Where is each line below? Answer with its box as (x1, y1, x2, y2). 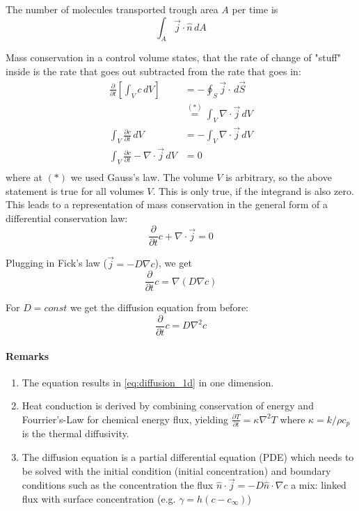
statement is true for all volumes (6, 183, 144, 198)
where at (6, 170, 42, 184)
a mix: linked (291, 478, 346, 492)
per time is (232, 2, 278, 16)
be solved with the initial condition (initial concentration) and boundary (22, 463, 331, 478)
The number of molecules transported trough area (6, 2, 218, 16)
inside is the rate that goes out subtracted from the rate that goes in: (6, 63, 301, 78)
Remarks (6, 348, 49, 363)
